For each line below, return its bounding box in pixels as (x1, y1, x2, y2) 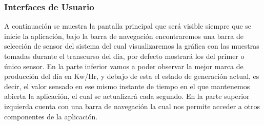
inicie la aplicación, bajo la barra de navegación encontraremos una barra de (4, 30, 243, 41)
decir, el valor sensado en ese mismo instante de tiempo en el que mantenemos (4, 80, 250, 91)
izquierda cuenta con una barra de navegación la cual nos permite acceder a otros (4, 100, 260, 111)
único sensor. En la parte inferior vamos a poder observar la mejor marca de (4, 60, 243, 71)
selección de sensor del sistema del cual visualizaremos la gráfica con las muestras (4, 40, 259, 51)
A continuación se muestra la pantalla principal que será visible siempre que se (4, 20, 252, 31)
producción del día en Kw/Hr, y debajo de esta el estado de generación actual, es (4, 71, 259, 81)
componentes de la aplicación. (4, 111, 98, 121)
